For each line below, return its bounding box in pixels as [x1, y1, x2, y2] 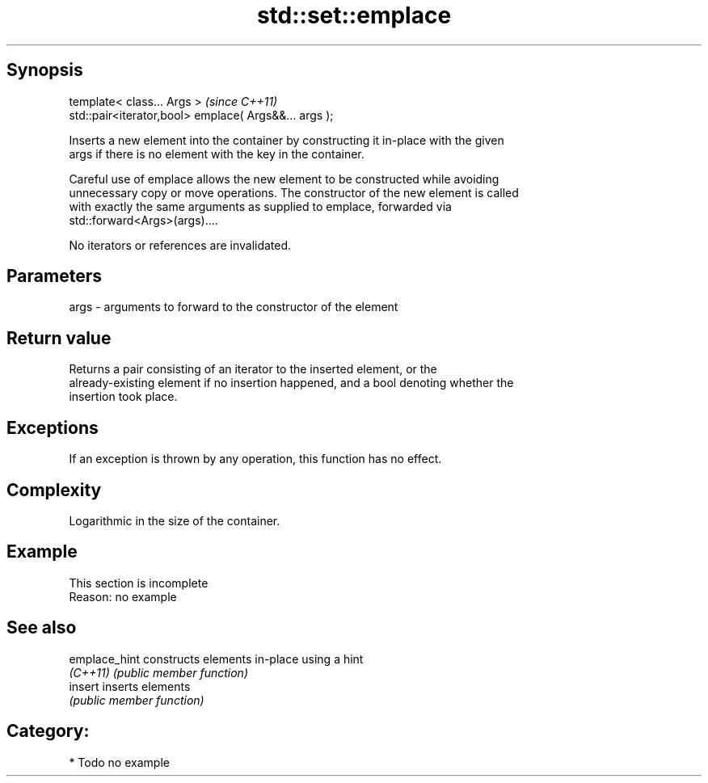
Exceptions [6, 417, 99, 438]
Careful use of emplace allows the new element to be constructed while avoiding [69, 171, 499, 186]
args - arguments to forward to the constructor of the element [69, 300, 398, 314]
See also [6, 617, 77, 638]
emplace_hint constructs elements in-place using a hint [69, 651, 364, 666]
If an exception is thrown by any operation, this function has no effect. [69, 452, 442, 466]
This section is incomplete [69, 575, 209, 590]
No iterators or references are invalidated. [69, 238, 292, 252]
